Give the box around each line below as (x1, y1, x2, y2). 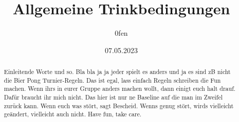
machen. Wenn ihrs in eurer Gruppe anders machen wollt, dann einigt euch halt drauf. (4, 84, 236, 93)
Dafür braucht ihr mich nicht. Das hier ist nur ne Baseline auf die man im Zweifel (4, 93, 223, 102)
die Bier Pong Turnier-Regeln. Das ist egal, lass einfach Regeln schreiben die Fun (4, 76, 221, 84)
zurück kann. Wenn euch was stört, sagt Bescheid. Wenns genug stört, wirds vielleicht (4, 101, 234, 110)
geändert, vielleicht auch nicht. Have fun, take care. (4, 110, 142, 118)
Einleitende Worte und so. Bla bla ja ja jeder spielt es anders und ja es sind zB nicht (4, 67, 231, 76)
